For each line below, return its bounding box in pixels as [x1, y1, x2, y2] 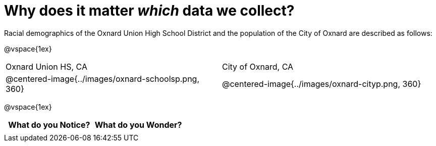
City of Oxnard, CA [222, 61, 294, 72]
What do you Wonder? [94, 119, 182, 130]
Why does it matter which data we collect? [4, 2, 295, 19]
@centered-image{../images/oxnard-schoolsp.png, [6, 73, 200, 84]
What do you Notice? [8, 119, 90, 130]
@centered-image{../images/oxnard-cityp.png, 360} [222, 78, 421, 89]
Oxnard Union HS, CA [6, 61, 87, 72]
